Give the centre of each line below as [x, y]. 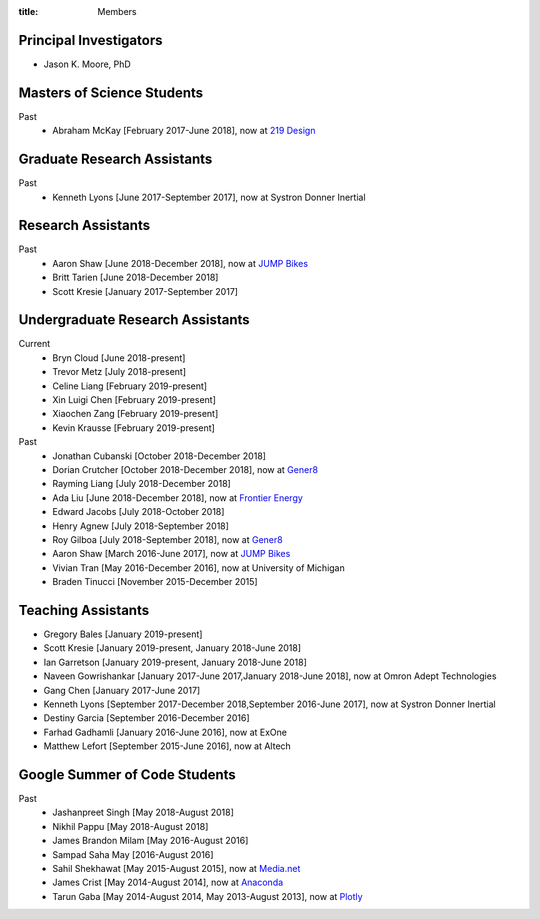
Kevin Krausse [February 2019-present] [133, 427]
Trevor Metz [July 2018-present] [119, 372]
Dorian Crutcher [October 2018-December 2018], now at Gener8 [185, 469]
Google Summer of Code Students [127, 774]
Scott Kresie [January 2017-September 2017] [145, 291]
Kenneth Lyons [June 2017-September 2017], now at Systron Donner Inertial [209, 197]
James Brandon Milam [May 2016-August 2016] [150, 841]
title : [28, 11]
